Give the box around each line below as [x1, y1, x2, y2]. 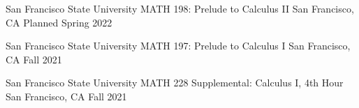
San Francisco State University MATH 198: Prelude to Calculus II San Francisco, [6, 1, 354, 15]
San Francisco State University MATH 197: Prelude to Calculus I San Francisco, [6, 38, 351, 53]
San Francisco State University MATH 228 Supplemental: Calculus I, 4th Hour [6, 75, 344, 90]
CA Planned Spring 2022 [6, 15, 112, 29]
